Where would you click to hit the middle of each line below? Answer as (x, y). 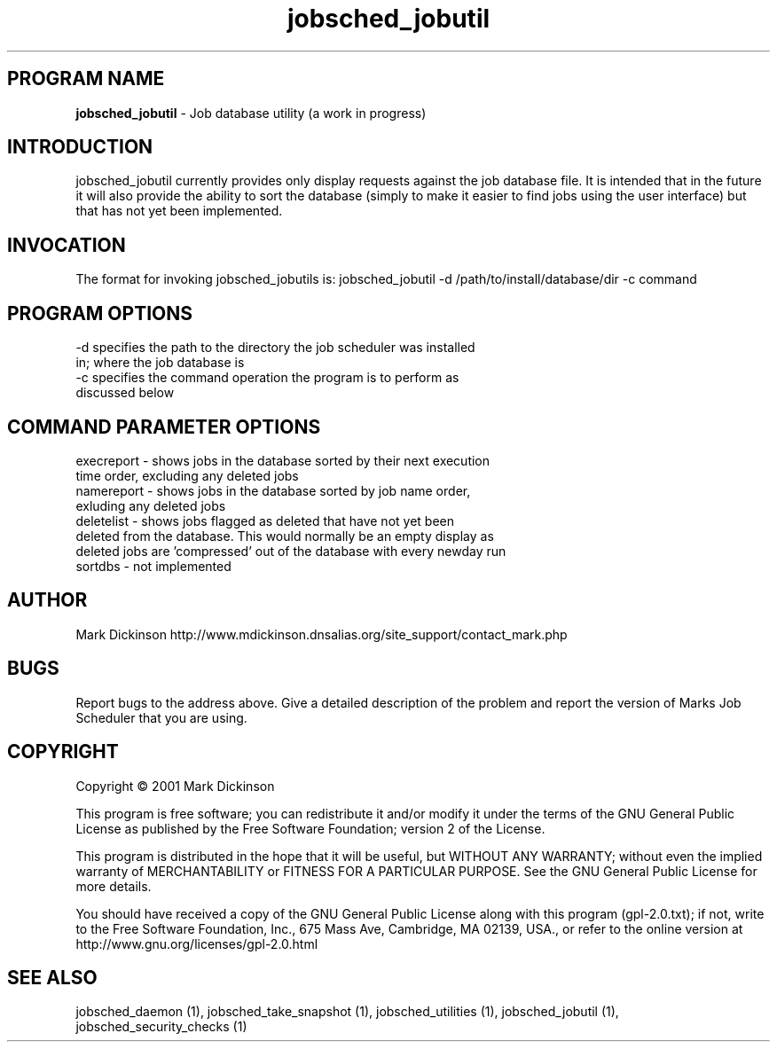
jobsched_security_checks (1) (161, 1027)
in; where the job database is (160, 363)
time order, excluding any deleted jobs (187, 475)
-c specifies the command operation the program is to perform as (267, 378)
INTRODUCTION (80, 147)
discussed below (125, 393)
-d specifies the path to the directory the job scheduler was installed (275, 348)
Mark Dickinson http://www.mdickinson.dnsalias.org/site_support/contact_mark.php (322, 634)
